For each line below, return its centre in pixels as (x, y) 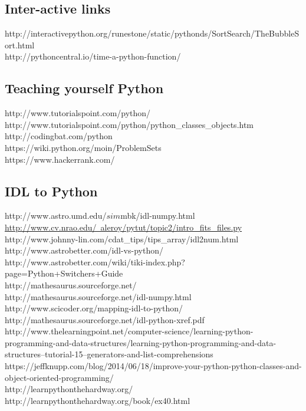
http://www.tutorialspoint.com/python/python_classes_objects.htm (129, 124)
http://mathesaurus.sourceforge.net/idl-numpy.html (98, 296)
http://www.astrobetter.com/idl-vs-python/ (84, 250)
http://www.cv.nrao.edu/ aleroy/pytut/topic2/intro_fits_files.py (124, 227)
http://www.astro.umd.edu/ (56, 216)
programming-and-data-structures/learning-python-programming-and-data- (141, 342)
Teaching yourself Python (84, 88)
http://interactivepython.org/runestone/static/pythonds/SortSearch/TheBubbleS (152, 33)
